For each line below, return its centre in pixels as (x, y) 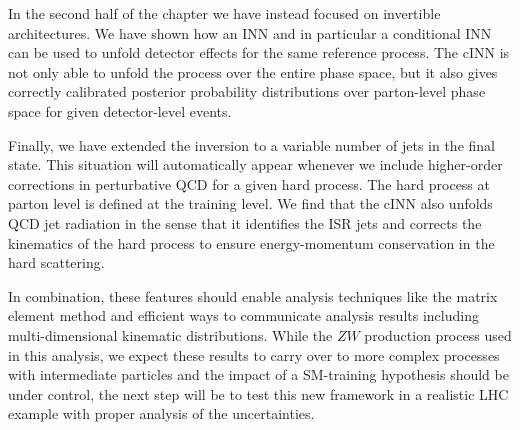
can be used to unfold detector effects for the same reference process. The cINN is (259, 52)
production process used (438, 334)
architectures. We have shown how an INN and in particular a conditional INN (250, 32)
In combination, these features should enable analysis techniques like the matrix (253, 295)
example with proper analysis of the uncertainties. (161, 413)
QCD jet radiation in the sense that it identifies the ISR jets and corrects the (245, 222)
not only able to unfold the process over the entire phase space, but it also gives (253, 71)
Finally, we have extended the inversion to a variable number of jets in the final (251, 144)
